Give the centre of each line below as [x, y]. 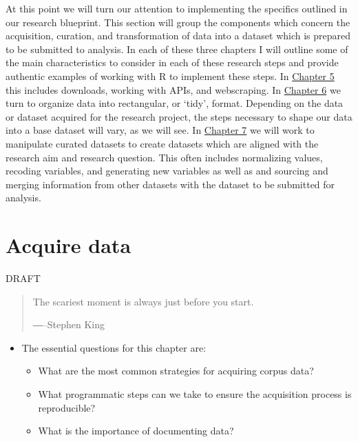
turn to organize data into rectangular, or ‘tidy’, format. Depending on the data [175, 103]
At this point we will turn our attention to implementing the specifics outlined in [177, 8]
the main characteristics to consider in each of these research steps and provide [172, 62]
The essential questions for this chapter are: [114, 347]
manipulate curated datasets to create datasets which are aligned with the [162, 143]
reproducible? [67, 407]
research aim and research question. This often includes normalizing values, [164, 157]
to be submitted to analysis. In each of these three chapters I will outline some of [177, 49]
